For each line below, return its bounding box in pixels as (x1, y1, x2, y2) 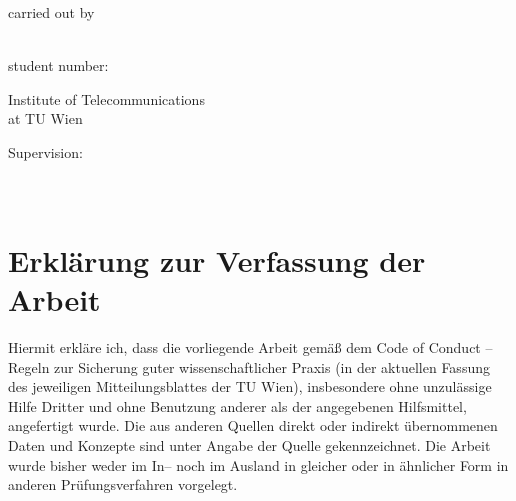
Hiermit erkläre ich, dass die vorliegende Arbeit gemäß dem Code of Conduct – (8, 337, 493, 358)
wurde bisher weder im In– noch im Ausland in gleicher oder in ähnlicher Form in (8, 454, 509, 475)
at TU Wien (8, 108, 83, 129)
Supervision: (8, 141, 83, 162)
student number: (8, 55, 109, 76)
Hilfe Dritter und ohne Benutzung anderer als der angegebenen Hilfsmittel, (8, 395, 467, 416)
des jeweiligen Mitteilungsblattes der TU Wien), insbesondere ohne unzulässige (8, 376, 492, 397)
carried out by (8, 2, 95, 22)
